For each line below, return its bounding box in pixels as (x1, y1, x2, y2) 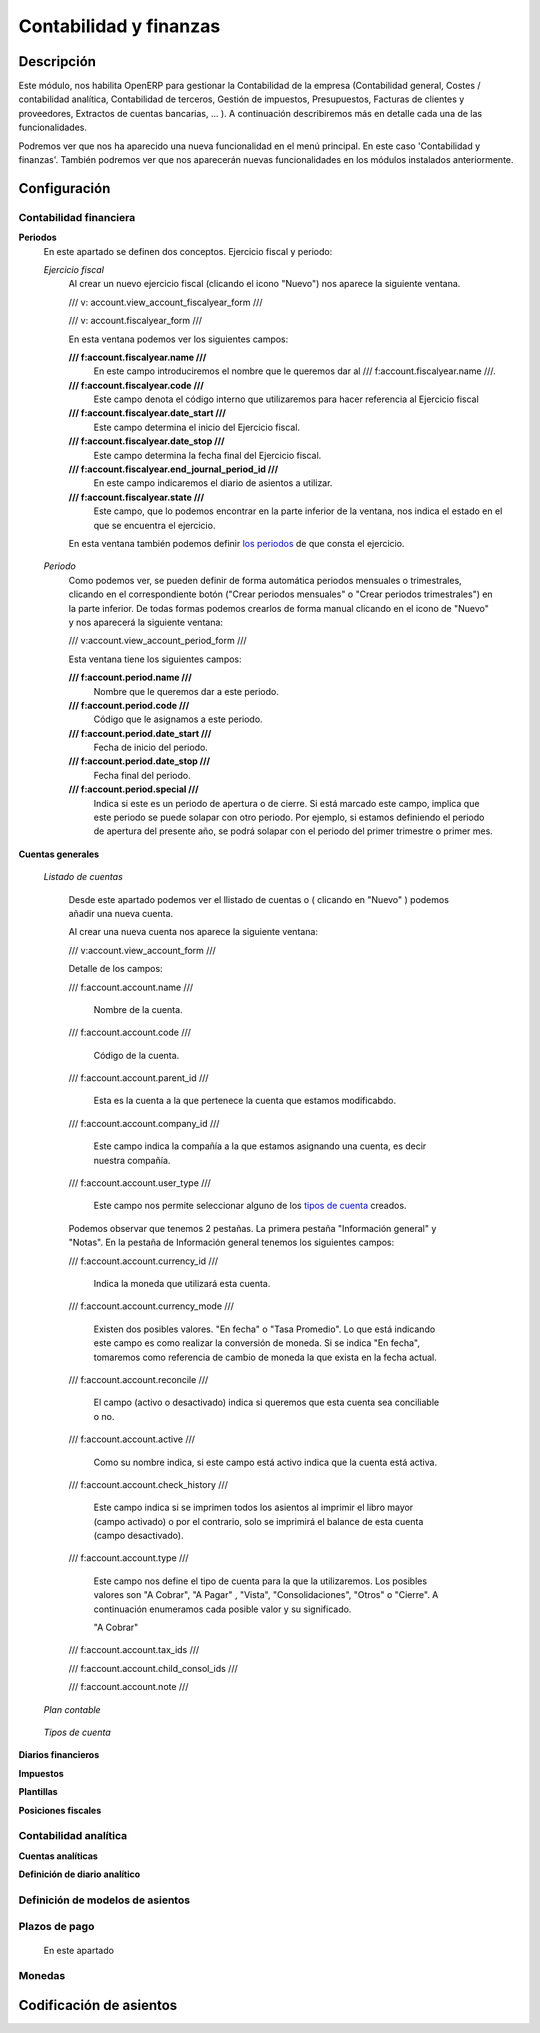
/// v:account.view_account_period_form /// (68, 635, 247, 647)
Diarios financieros (18, 1749, 100, 1761)
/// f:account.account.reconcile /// (68, 1373, 209, 1385)
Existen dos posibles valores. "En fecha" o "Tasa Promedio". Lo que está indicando (93, 1323, 436, 1335)
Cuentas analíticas (18, 1850, 99, 1862)
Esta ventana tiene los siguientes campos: (68, 653, 242, 665)
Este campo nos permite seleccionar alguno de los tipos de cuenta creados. (93, 1200, 407, 1212)
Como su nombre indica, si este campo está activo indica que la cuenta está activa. (93, 1456, 438, 1468)
